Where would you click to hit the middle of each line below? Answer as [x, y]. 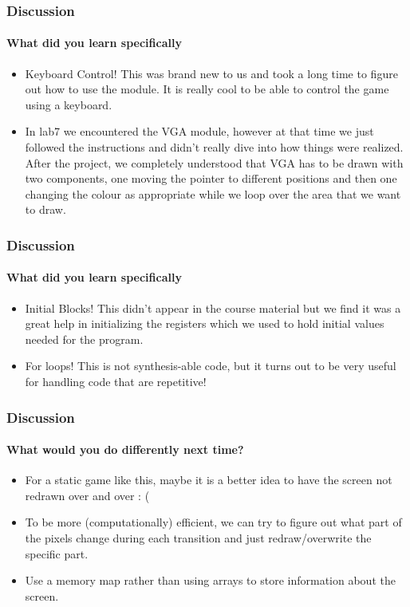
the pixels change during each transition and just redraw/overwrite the [198, 538]
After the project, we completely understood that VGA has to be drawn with [214, 162]
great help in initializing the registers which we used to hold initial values [205, 323]
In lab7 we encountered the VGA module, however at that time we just [199, 131]
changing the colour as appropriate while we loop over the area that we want [213, 193]
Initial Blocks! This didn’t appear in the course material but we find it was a [213, 307]
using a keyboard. [69, 104]
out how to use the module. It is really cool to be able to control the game [207, 89]
